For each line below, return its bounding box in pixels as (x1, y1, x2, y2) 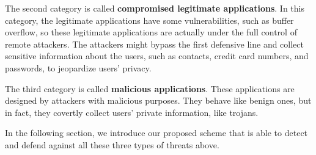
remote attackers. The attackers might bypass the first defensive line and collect (5, 37, 304, 50)
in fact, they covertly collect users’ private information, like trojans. (5, 106, 259, 118)
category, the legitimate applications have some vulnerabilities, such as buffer (5, 13, 294, 26)
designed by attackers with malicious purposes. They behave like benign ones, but (5, 94, 312, 107)
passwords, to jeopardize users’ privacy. (5, 61, 152, 74)
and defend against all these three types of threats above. (5, 138, 219, 151)
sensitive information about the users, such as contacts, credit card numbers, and (5, 49, 309, 62)
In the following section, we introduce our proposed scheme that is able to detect (5, 126, 308, 139)
